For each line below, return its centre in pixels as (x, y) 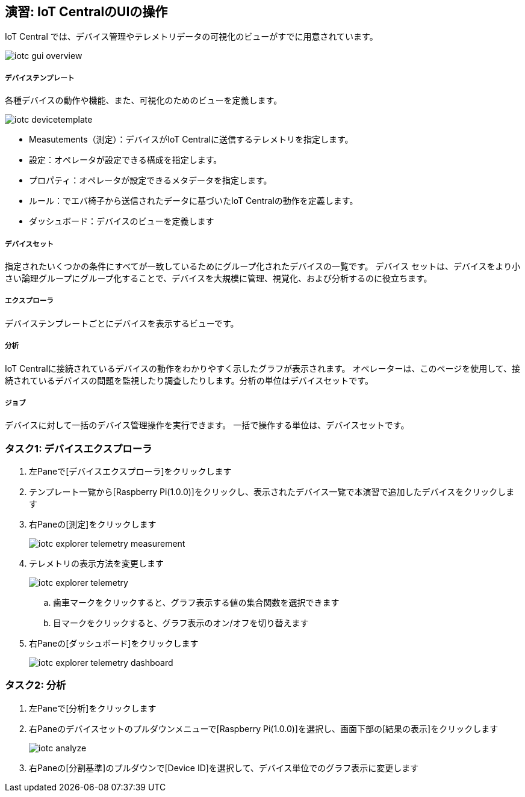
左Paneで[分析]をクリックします (93, 708)
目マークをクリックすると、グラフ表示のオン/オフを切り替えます (181, 623)
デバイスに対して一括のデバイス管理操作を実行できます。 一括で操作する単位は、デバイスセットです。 (207, 425)
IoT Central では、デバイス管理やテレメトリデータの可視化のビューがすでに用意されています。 (191, 37)
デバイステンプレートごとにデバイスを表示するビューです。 (122, 323)
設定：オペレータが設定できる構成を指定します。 (126, 160)
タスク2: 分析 (36, 685)
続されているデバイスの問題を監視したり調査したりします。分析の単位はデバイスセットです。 (189, 380)
